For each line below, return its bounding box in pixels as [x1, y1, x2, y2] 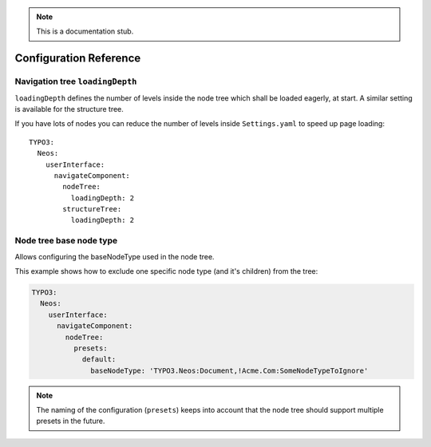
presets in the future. [36, 416, 105, 426]
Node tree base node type [14, 235, 118, 247]
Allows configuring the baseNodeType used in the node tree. [14, 251, 215, 261]
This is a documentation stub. [36, 26, 134, 36]
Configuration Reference [14, 52, 141, 65]
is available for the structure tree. [14, 104, 124, 113]
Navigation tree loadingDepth [14, 76, 137, 87]
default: [81, 355, 117, 364]
